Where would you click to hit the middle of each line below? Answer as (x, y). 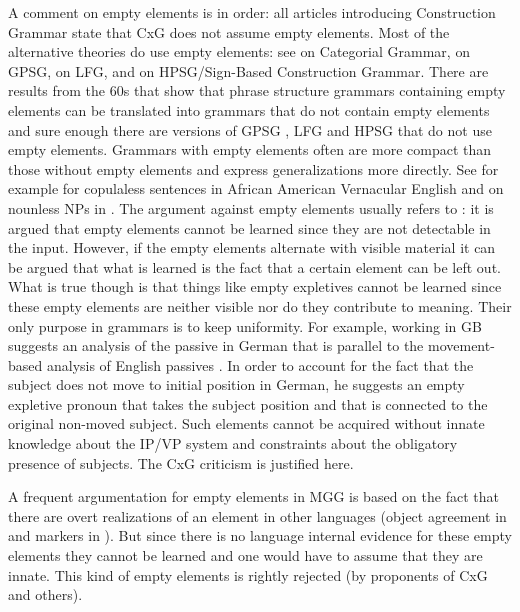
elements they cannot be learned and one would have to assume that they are (245, 555)
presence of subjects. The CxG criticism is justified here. (181, 462)
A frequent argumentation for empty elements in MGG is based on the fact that (253, 496)
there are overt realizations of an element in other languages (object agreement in (257, 515)
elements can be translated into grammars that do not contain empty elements (249, 109)
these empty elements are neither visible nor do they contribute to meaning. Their (260, 305)
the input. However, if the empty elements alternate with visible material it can (252, 247)
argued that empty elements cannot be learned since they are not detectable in (249, 227)
